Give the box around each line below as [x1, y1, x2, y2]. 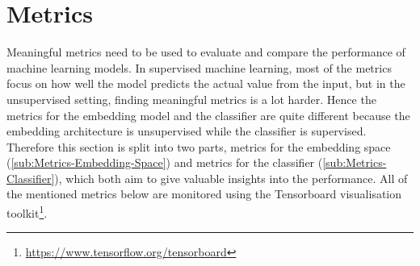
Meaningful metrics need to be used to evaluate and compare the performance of [6, 44, 405, 60]
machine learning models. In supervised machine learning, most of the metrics [6, 59, 392, 76]
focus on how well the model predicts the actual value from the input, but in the [6, 75, 405, 92]
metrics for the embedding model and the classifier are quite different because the [6, 106, 410, 123]
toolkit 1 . [6, 202, 48, 221]
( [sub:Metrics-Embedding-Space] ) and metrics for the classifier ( [6, 154, 323, 171]
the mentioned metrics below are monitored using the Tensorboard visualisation [6, 185, 402, 202]
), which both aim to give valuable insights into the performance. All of [54, 169, 408, 186]
